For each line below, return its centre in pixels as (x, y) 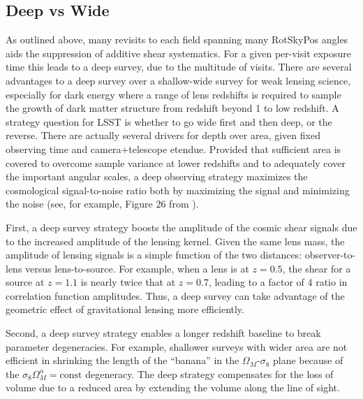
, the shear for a (317, 268)
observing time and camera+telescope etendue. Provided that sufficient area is (173, 148)
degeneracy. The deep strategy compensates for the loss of (209, 373)
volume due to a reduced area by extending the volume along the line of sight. (173, 387)
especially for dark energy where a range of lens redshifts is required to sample (173, 94)
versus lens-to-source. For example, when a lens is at (137, 268)
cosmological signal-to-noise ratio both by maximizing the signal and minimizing (178, 190)
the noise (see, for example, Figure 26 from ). (102, 204)
